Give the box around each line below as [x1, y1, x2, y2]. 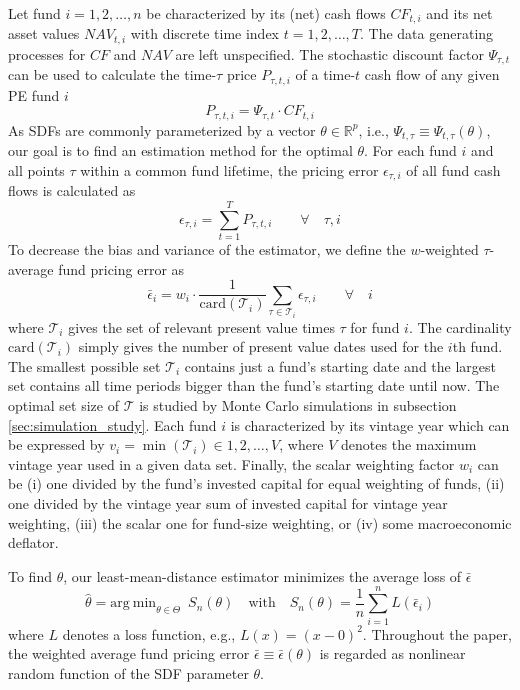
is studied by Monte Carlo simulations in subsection [139, 395, 457, 416]
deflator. [8, 532, 59, 553]
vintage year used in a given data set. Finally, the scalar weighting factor [8, 453, 455, 474]
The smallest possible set [8, 355, 161, 376]
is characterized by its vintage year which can [230, 414, 510, 435]
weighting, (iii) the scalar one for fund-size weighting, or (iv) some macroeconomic [8, 512, 512, 533]
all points [8, 159, 65, 180]
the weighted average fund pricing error [8, 643, 250, 664]
